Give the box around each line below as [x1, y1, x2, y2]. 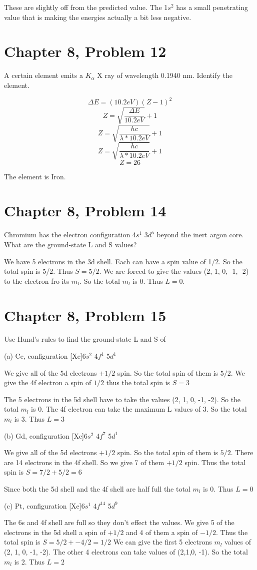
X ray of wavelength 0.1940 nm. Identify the [97, 70, 232, 80]
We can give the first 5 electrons [113, 537, 212, 547]
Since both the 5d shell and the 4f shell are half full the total [4, 483, 190, 494]
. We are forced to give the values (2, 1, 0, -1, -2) [99, 266, 249, 276]
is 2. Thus [14, 556, 45, 567]
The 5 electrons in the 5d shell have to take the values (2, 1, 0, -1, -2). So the [4, 394, 241, 404]
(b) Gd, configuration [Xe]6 [4, 430, 88, 441]
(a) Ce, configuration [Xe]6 [4, 351, 86, 361]
